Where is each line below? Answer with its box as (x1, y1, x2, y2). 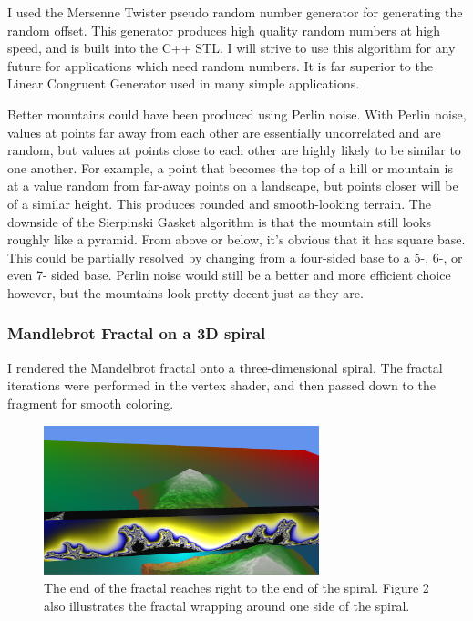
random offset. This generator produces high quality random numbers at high (7, 20, 441, 39)
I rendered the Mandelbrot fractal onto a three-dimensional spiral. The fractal (7, 357, 443, 377)
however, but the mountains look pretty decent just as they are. (7, 283, 364, 302)
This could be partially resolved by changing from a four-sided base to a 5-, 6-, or (7, 247, 463, 266)
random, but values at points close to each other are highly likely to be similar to (7, 140, 461, 160)
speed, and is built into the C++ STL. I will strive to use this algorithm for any (7, 38, 456, 57)
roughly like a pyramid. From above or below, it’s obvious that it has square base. (7, 230, 466, 249)
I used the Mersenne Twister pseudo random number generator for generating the (7, 3, 463, 21)
